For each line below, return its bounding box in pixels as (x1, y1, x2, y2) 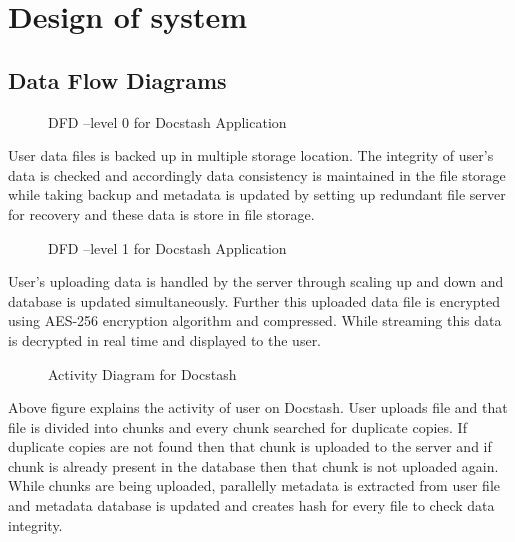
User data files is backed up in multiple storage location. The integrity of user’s (8, 145, 494, 166)
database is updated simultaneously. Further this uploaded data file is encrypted (8, 290, 500, 311)
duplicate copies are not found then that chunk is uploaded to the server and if (8, 436, 492, 457)
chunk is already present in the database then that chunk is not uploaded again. (8, 455, 499, 476)
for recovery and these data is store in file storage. (8, 203, 315, 224)
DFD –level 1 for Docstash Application (48, 237, 287, 258)
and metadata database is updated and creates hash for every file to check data (8, 495, 495, 516)
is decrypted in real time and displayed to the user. (8, 329, 322, 350)
